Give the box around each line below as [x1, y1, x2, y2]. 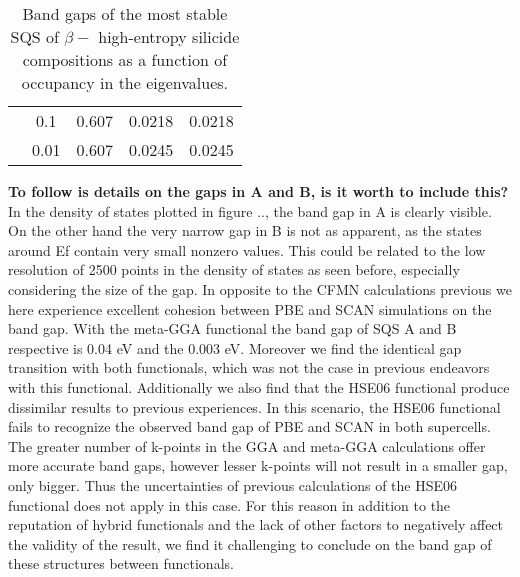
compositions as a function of [22, 48, 228, 71]
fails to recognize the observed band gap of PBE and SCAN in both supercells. [8, 416, 491, 437]
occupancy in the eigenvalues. [21, 71, 229, 94]
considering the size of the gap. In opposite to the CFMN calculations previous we [8, 278, 512, 299]
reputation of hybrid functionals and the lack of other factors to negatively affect [8, 514, 504, 535]
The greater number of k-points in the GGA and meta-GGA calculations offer [8, 435, 486, 456]
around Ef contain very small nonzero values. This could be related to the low [8, 239, 486, 260]
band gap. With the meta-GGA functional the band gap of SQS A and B [8, 318, 457, 339]
